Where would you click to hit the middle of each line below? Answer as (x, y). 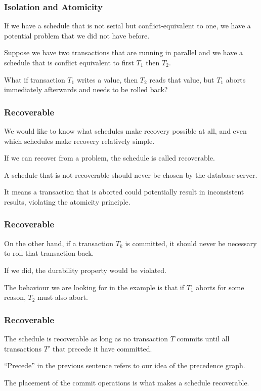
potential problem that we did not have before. (77, 35)
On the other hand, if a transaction (59, 243)
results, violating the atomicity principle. (67, 201)
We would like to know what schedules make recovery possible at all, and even (125, 131)
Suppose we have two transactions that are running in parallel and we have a (124, 52)
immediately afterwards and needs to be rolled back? (86, 89)
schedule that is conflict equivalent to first (69, 62)
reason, (15, 297)
